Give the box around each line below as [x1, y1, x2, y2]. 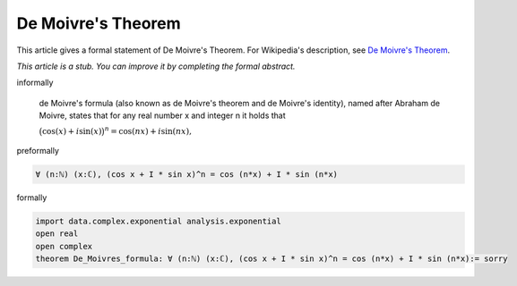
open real [35, 229, 79, 239]
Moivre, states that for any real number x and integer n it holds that [39, 110, 286, 121]
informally [16, 77, 54, 88]
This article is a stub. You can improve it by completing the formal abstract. [16, 61, 296, 71]
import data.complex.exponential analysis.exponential [35, 216, 281, 227]
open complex [35, 241, 93, 251]
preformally [16, 146, 60, 156]
